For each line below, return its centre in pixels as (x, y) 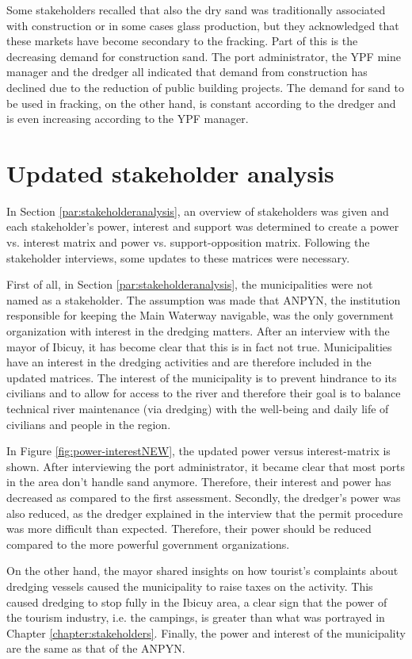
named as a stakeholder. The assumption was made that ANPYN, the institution (204, 299)
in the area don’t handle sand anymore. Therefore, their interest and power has (199, 482)
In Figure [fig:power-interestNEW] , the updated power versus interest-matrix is (198, 451)
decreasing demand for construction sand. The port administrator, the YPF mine (204, 56)
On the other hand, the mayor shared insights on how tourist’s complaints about (202, 571)
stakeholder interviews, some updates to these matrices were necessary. (178, 257)
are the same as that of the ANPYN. (96, 648)
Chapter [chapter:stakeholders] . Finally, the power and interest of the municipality (206, 632)
